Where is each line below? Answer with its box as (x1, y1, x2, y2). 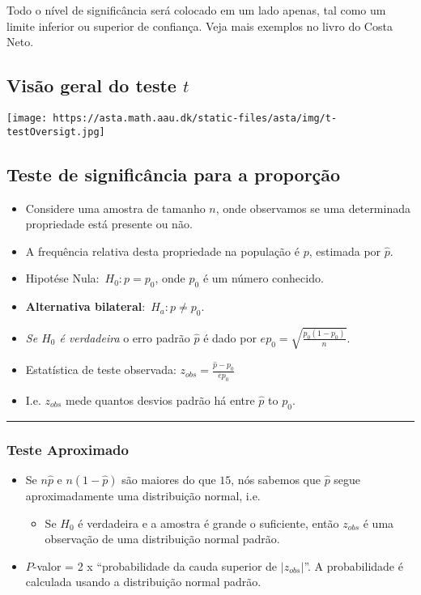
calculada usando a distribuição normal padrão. (25, 573, 262, 590)
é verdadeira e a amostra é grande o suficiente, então (78, 514, 339, 531)
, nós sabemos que (231, 471, 321, 488)
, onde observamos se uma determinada (215, 199, 410, 216)
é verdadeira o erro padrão (59, 329, 190, 346)
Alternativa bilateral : (25, 298, 146, 315)
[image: (6, 112, 48, 124)
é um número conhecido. (202, 270, 324, 287)
